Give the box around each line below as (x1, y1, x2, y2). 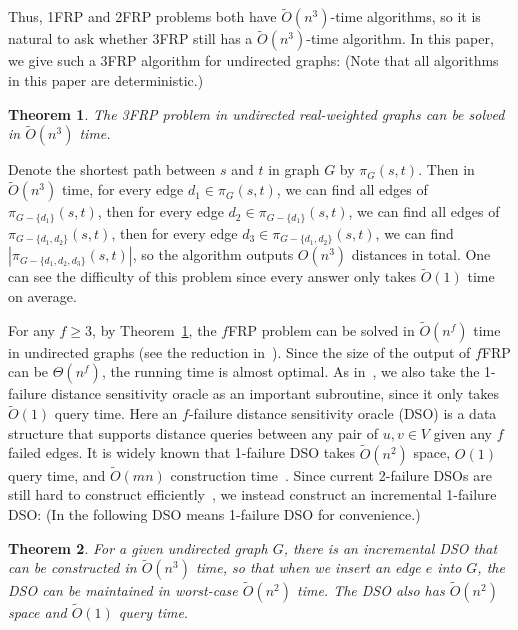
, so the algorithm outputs (132, 244, 294, 265)
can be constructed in (8, 557, 137, 578)
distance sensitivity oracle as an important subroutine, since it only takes (51, 383, 500, 404)
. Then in (418, 159, 475, 180)
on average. (8, 285, 77, 306)
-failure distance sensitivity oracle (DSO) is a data (188, 403, 497, 424)
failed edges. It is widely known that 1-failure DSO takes (8, 442, 355, 463)
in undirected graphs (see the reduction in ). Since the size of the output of (8, 341, 471, 362)
